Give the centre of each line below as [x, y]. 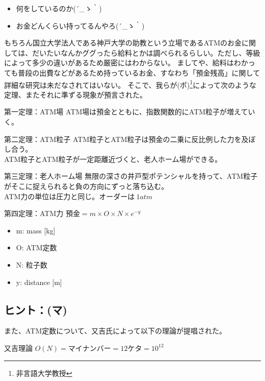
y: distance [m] [39, 282]
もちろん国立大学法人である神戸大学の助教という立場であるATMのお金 [123, 43]
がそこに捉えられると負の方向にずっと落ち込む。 [86, 186]
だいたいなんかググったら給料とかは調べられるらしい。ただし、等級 [146, 52]
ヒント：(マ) [36, 309]
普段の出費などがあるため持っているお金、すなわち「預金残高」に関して [139, 72]
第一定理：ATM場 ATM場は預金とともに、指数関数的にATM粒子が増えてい [130, 112]
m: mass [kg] [36, 230]
